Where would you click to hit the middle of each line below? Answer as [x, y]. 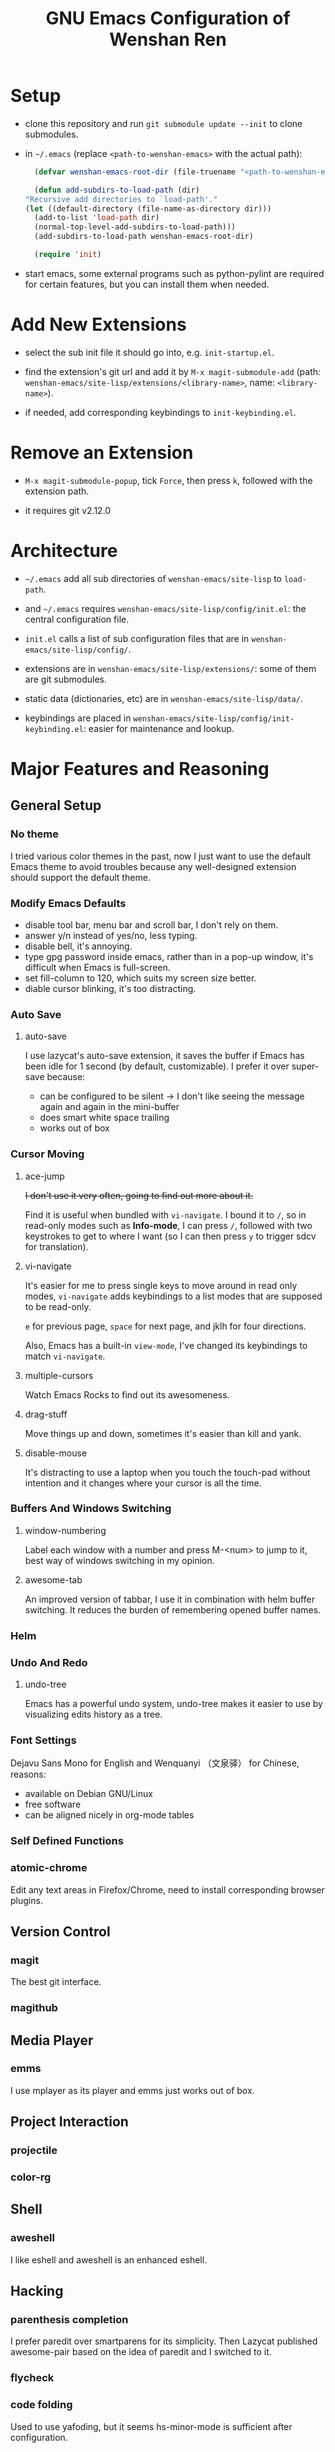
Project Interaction [69, 2122]
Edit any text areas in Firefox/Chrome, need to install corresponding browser [167, 1889]
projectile [34, 2150]
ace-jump [44, 1176]
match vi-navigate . [65, 1356]
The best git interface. [56, 1982]
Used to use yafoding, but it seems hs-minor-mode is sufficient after [151, 2426]
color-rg [31, 2177]
